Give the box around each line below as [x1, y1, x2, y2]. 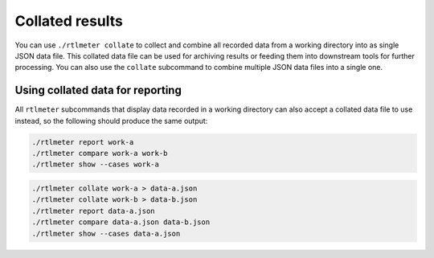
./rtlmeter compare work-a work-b [31, 149, 168, 158]
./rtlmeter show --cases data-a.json [31, 229, 181, 238]
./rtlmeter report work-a [31, 137, 134, 146]
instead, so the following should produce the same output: [14, 116, 208, 125]
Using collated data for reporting [14, 84, 182, 97]
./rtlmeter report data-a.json [31, 206, 156, 215]
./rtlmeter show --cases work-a [31, 160, 160, 169]
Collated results [14, 12, 124, 30]
